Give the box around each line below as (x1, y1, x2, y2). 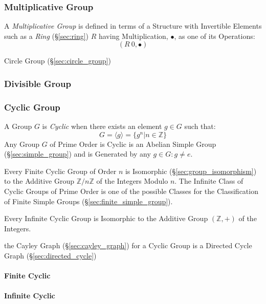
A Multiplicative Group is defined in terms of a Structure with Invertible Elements (4, 20, 262, 31)
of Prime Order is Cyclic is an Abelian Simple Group (50, 138, 216, 149)
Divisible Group (4, 77, 71, 90)
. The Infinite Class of (174, 176, 243, 186)
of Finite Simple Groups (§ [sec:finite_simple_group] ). (4, 196, 173, 206)
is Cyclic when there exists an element (42, 121, 162, 132)
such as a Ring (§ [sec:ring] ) (4, 30, 89, 41)
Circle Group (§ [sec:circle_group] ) (4, 55, 111, 66)
